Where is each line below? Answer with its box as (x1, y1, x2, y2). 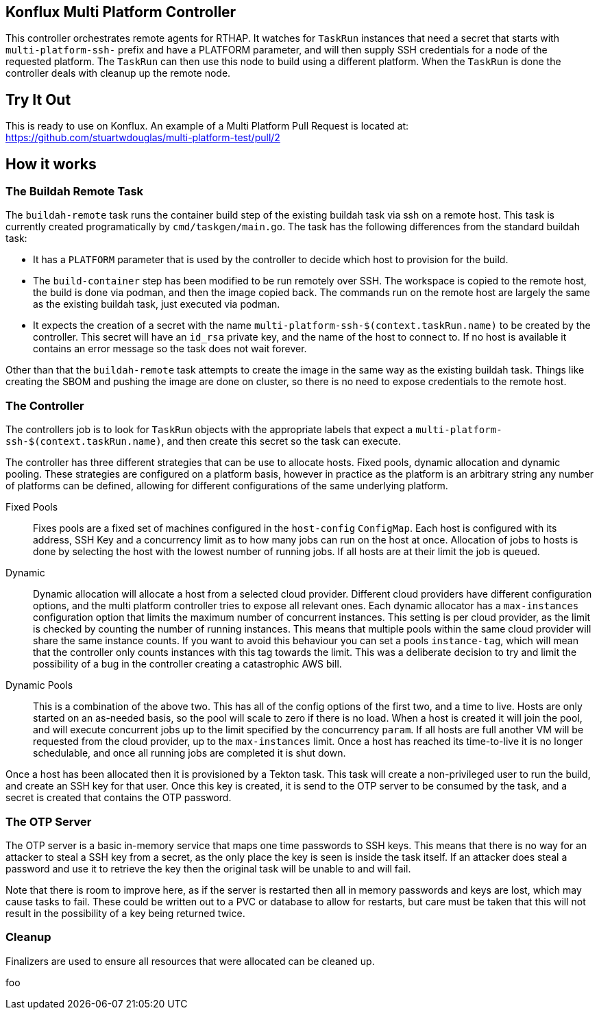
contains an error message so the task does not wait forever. (33, 343, 307, 355)
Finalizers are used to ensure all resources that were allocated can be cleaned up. (5, 955, 375, 967)
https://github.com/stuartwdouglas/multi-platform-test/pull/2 (5, 132, 280, 144)
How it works (5, 155, 97, 173)
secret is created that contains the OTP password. (5, 792, 232, 804)
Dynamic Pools (5, 679, 73, 692)
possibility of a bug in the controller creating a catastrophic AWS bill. (33, 658, 342, 670)
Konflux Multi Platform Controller (5, 3, 236, 21)
